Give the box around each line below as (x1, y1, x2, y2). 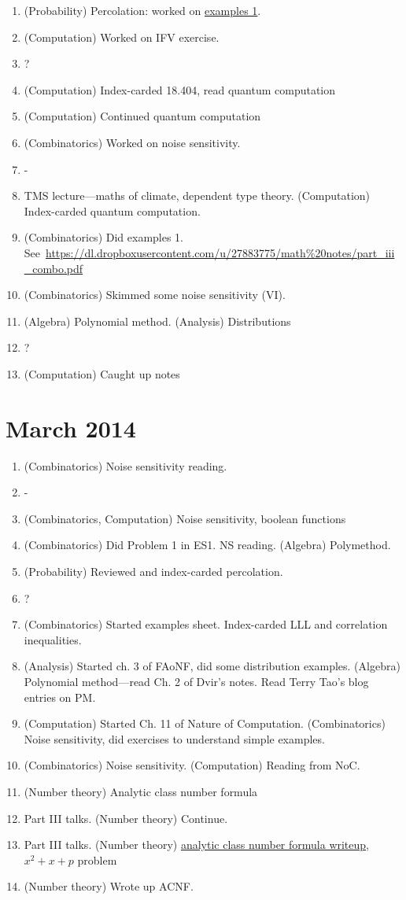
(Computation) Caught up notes (24, 365, 180, 382)
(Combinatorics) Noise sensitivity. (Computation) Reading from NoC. (24, 757, 360, 773)
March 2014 (6, 411, 136, 444)
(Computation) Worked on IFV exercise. (24, 28, 220, 45)
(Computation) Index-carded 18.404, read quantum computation (24, 81, 336, 98)
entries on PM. (24, 688, 96, 705)
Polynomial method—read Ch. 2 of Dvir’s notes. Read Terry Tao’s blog (24, 673, 369, 689)
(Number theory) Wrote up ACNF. (24, 878, 194, 894)
